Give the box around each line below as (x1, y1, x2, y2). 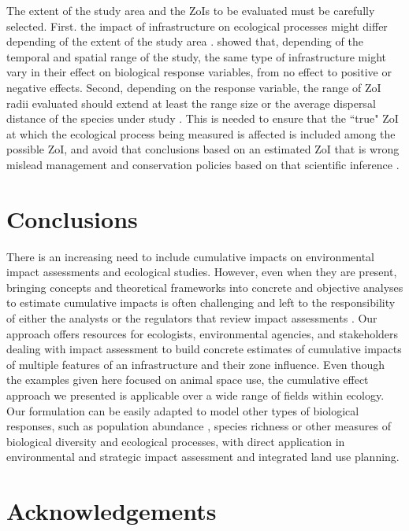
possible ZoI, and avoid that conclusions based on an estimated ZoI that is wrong (6, 141, 400, 157)
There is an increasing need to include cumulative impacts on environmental (6, 248, 374, 264)
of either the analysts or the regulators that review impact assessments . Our (6, 310, 377, 326)
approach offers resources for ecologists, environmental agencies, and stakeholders (6, 325, 399, 341)
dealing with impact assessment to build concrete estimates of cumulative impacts (6, 341, 402, 357)
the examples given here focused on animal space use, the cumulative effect (6, 371, 369, 388)
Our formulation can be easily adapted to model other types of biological (6, 402, 359, 419)
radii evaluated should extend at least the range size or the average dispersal (6, 94, 376, 111)
